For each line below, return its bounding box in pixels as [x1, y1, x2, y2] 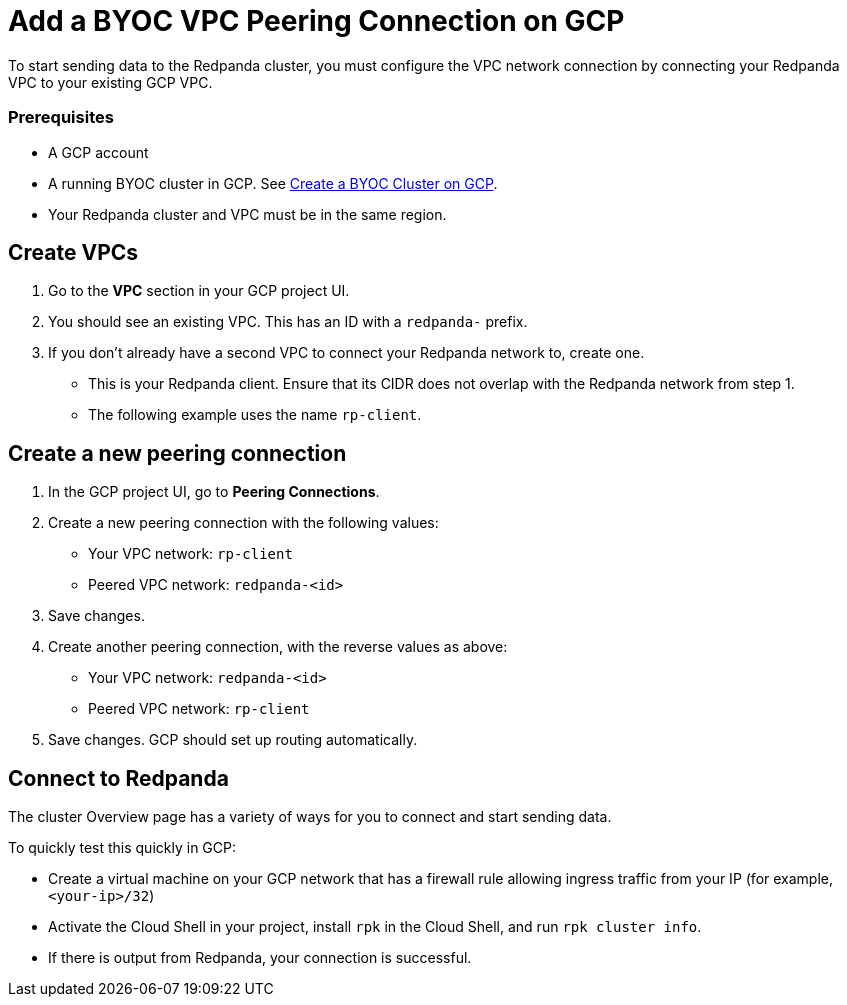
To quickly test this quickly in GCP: [8, 839, 236, 857]
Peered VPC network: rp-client [88, 700, 310, 718]
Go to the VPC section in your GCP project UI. [48, 282, 350, 300]
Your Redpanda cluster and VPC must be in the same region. [48, 205, 447, 223]
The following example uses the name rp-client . [88, 406, 422, 424]
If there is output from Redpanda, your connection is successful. [48, 949, 472, 967]
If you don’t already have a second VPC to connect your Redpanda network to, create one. [48, 344, 645, 362]
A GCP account [48, 143, 149, 161]
